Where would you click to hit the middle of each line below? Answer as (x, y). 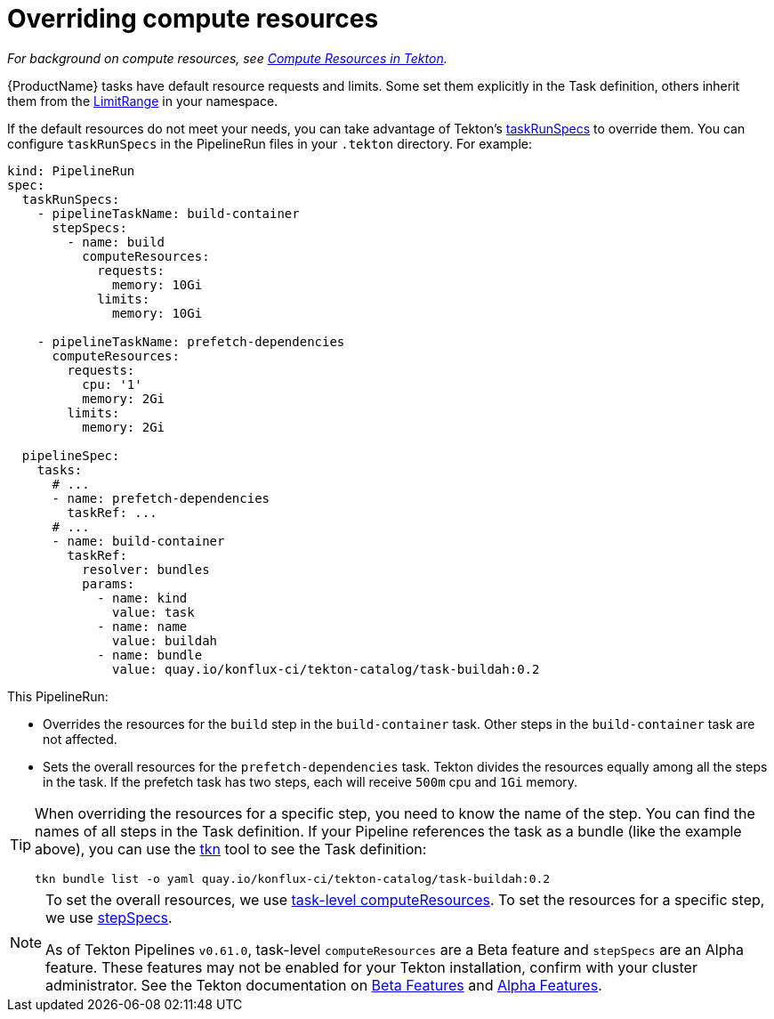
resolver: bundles (146, 569)
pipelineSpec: (71, 455)
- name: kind (142, 598)
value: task (153, 612)
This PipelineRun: (58, 696)
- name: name (142, 626)
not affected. (80, 739)
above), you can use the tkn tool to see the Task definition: (231, 849)
